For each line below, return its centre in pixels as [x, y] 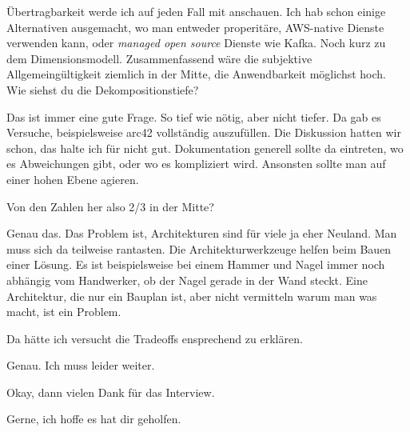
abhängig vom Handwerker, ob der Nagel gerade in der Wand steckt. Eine [187, 280]
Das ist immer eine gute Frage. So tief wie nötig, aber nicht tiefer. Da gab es [194, 116]
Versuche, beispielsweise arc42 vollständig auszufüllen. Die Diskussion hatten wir [204, 132]
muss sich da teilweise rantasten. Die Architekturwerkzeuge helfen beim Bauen [199, 248]
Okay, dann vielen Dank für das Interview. [111, 392]
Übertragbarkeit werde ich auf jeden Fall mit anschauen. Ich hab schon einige [196, 11]
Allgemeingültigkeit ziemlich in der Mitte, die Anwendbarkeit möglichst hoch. [196, 74]
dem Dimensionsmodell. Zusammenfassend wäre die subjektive [159, 58]
